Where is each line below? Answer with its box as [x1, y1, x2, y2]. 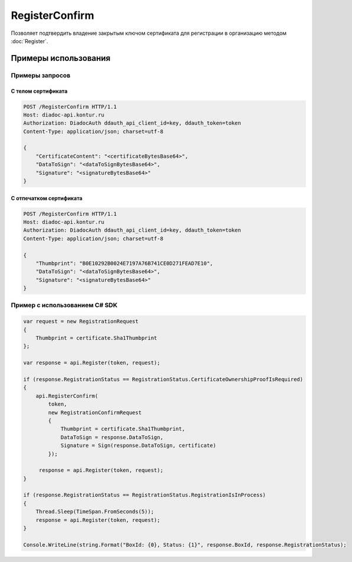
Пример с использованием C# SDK [11, 301, 118, 310]
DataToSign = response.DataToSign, [60, 434, 163, 440]
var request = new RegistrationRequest [23, 318, 139, 325]
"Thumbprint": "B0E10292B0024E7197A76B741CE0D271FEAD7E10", [35, 260, 213, 267]
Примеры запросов [11, 71, 71, 79]
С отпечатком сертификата [11, 194, 83, 202]
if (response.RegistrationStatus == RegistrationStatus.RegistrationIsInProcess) [23, 492, 267, 499]
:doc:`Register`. [11, 37, 48, 44]
